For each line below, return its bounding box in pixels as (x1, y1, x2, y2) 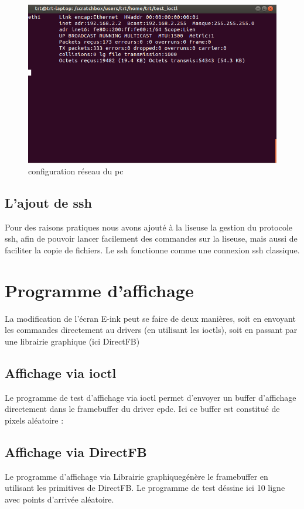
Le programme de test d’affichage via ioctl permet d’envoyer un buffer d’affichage (5, 391, 296, 403)
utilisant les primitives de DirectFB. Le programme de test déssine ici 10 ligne (5, 482, 285, 494)
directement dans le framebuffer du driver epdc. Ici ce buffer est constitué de (5, 403, 280, 415)
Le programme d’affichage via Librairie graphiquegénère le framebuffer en (5, 470, 268, 482)
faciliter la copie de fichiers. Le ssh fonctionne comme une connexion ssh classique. (5, 244, 300, 256)
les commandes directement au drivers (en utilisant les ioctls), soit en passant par (5, 324, 298, 336)
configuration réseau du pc (28, 165, 124, 177)
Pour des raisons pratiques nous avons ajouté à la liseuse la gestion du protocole (5, 221, 293, 233)
